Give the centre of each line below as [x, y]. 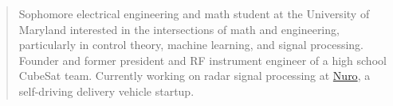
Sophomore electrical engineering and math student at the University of [194, 13]
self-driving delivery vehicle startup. [106, 91]
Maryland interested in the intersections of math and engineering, [179, 29]
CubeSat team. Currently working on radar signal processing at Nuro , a [195, 76]
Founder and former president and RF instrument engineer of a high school [202, 60]
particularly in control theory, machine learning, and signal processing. [191, 45]
